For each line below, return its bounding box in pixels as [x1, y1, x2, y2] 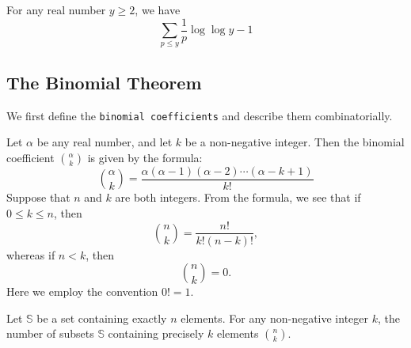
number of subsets [6, 325, 94, 342]
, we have [135, 2, 181, 17]
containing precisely [108, 325, 204, 342]
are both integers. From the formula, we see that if [115, 189, 361, 206]
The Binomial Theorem [6, 70, 202, 94]
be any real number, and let [36, 134, 173, 150]
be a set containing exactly [36, 309, 167, 326]
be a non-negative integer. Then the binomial [185, 134, 405, 150]
